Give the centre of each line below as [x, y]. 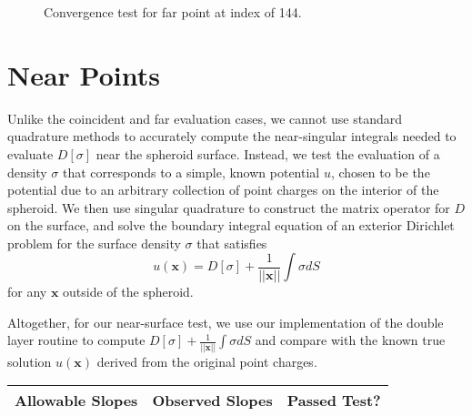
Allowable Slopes [76, 401]
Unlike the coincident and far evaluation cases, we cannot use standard [205, 118]
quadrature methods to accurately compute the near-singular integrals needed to [232, 136]
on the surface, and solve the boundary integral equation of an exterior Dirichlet [231, 225]
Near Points [84, 74]
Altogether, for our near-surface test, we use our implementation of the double [226, 322]
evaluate [30, 153]
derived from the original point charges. [207, 361]
